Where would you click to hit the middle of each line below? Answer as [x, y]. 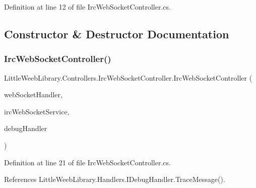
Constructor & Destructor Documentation [117, 34]
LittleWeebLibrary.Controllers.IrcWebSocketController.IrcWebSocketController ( [128, 77]
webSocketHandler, [33, 95]
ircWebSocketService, [37, 111]
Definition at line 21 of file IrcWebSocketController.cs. [87, 162]
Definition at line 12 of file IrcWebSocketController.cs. [87, 7]
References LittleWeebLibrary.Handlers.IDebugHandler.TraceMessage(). [115, 179]
